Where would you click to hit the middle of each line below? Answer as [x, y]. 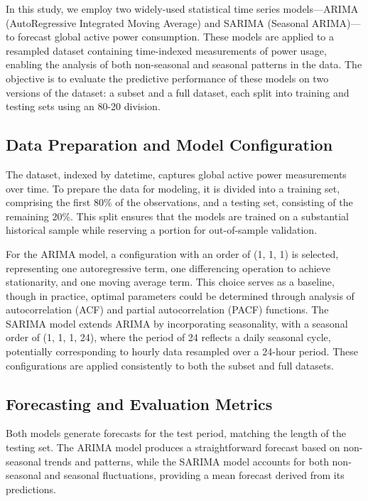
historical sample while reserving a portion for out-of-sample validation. [162, 230]
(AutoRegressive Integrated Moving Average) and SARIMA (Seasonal [157, 22]
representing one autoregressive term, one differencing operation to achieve [168, 268]
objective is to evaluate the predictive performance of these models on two [167, 78]
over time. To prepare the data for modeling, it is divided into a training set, [173, 188]
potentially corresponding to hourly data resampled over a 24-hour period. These [182, 351]
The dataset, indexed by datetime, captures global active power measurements [176, 174]
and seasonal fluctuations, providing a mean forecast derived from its [194, 475]
